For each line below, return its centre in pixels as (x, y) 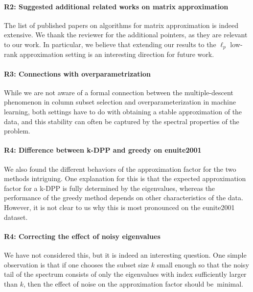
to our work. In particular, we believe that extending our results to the (110, 44)
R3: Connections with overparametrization (77, 73)
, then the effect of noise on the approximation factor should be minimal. (133, 283)
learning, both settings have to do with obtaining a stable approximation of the (123, 112)
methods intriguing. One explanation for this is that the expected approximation (125, 178)
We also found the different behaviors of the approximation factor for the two (120, 169)
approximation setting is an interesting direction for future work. (117, 54)
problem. (17, 131)
